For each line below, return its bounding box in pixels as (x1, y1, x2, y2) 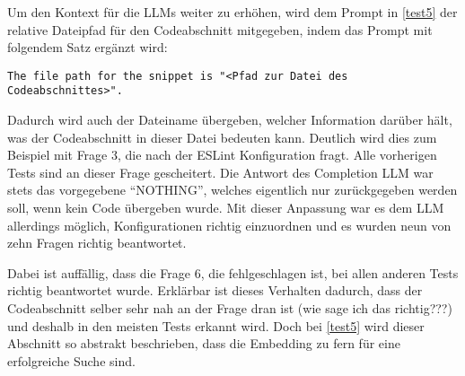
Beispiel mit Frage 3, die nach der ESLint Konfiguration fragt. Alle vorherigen (7, 145, 437, 164)
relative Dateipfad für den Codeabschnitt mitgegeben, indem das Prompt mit (7, 20, 433, 39)
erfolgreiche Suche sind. (7, 351, 136, 370)
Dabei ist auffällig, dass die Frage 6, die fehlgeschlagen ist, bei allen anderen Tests (7, 263, 459, 282)
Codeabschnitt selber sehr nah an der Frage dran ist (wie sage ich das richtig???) (7, 299, 452, 318)
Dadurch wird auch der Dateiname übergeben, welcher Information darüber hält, (7, 110, 452, 129)
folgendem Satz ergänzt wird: (7, 38, 168, 57)
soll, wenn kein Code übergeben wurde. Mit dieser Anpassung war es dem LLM (7, 198, 444, 217)
